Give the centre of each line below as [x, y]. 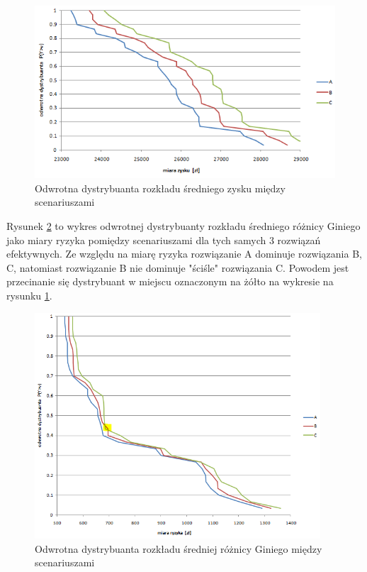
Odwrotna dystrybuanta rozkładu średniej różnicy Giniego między [179, 548]
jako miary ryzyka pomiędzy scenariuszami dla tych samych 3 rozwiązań [164, 240]
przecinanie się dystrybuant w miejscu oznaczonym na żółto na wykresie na [170, 281]
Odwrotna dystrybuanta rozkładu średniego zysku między [160, 188]
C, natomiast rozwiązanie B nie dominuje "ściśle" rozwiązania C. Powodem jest [178, 267]
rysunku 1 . [29, 295]
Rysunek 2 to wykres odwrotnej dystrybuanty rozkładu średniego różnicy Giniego [183, 225]
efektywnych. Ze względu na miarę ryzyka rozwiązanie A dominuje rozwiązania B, [184, 254]
